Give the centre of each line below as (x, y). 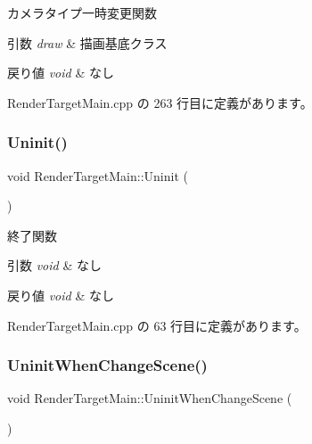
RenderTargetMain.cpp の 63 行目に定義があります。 (157, 325)
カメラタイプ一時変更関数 (82, 12)
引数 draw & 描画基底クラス (87, 42)
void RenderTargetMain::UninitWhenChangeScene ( (150, 398)
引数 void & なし (54, 265)
